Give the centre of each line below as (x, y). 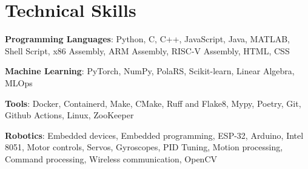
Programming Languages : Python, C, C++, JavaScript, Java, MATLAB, (147, 39)
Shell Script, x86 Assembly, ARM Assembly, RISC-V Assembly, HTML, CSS (147, 50)
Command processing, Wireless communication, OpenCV (111, 158)
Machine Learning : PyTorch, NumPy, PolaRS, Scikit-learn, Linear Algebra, (150, 71)
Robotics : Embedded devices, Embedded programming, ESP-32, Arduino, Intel (154, 135)
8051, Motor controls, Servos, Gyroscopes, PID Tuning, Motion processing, (144, 147)
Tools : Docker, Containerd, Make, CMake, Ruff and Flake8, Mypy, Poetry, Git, (153, 103)
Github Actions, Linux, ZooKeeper (69, 115)
